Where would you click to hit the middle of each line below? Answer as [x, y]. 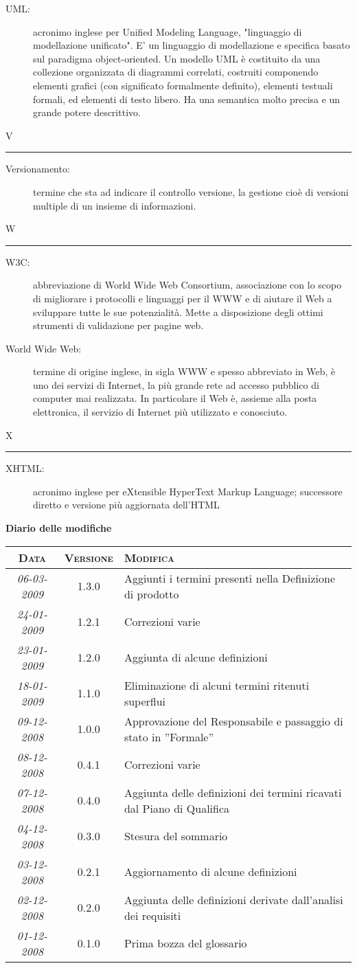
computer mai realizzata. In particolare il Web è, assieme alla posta [175, 398]
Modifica [149, 557]
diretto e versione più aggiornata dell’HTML [126, 505]
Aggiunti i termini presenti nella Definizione [229, 578]
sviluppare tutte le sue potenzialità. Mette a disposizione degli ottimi [178, 312]
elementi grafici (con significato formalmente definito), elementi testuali [183, 85]
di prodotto [151, 594]
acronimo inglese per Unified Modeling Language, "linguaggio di [168, 31]
